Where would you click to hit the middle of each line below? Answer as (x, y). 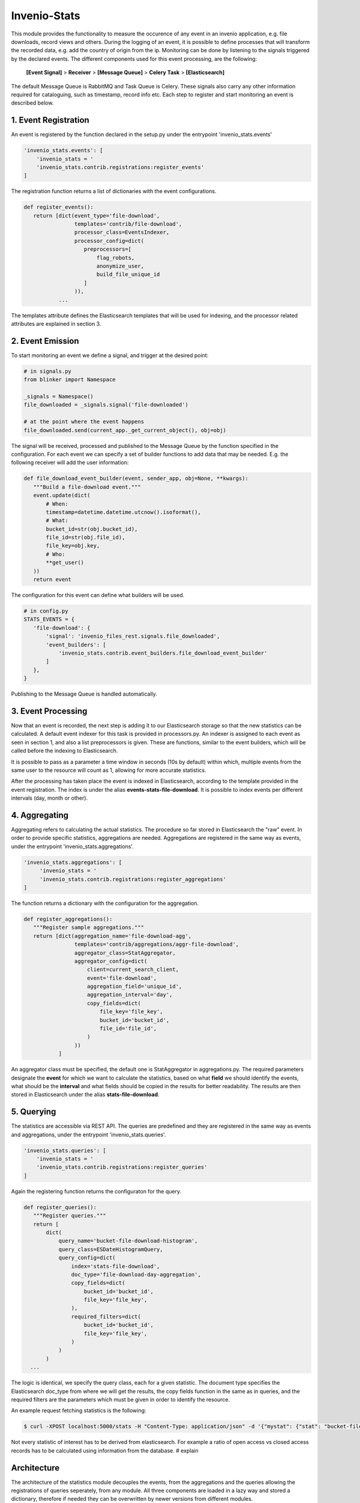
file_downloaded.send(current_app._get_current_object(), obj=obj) (125, 430)
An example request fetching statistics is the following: (79, 1410)
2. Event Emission (45, 341)
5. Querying (34, 1112)
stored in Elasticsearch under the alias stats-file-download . (85, 1095)
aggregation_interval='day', (130, 995)
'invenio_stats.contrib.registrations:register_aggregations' (133, 879)
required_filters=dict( (106, 1316)
